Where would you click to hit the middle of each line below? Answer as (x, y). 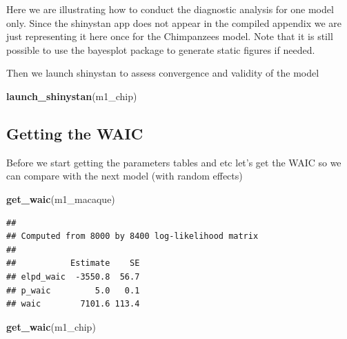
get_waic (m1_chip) (51, 326)
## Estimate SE (73, 263)
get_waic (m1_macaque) (61, 198)
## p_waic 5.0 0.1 (73, 290)
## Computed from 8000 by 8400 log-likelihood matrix (132, 236)
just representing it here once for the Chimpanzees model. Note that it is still (170, 36)
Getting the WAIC (75, 133)
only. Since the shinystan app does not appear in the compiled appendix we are (174, 22)
